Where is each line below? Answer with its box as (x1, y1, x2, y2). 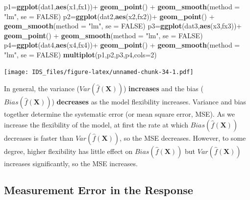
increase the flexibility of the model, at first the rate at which (4, 119, 188, 129)
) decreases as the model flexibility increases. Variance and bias (51, 97, 246, 107)
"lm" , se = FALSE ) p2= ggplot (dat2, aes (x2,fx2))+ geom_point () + (4, 11, 215, 21)
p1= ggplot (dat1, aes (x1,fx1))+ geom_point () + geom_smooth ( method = (4, 1, 240, 11)
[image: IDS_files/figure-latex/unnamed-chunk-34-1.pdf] (4, 68, 194, 75)
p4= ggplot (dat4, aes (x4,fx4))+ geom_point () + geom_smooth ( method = (4, 40, 240, 50)
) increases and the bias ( (123, 83, 203, 94)
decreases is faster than (4, 132, 74, 143)
